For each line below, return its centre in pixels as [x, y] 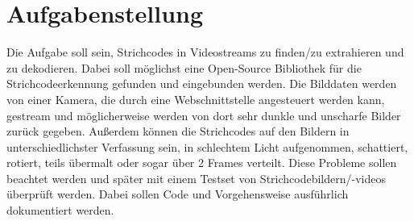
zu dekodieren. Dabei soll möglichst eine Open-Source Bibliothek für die [184, 67]
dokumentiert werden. [60, 210]
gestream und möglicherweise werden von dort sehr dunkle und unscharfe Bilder [204, 115]
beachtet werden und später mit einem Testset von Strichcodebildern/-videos [197, 178]
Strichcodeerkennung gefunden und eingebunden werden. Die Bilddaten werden [202, 83]
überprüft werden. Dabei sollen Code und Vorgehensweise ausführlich [178, 194]
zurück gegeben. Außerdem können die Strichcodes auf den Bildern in [178, 131]
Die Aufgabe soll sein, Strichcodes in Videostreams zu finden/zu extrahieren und [205, 52]
